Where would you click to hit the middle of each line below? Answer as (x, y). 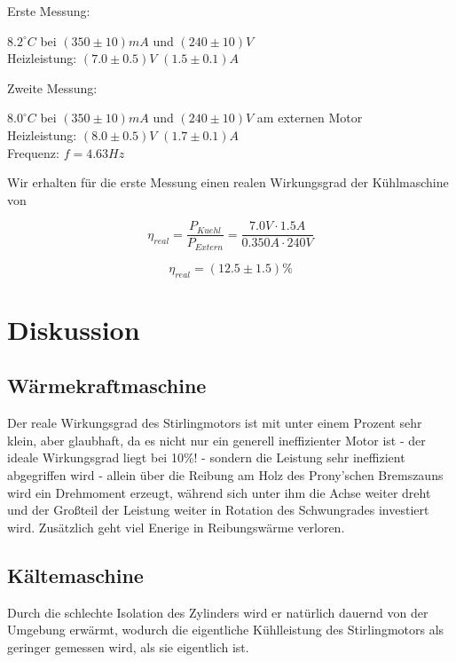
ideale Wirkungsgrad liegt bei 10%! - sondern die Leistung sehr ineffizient (206, 457)
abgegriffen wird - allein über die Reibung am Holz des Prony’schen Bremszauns (225, 475)
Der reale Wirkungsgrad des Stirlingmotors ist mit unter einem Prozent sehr (215, 423)
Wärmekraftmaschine (107, 386)
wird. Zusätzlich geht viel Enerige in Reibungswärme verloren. (176, 527)
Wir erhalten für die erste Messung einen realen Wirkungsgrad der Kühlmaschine (228, 182)
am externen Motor (310, 118)
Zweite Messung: (52, 87)
